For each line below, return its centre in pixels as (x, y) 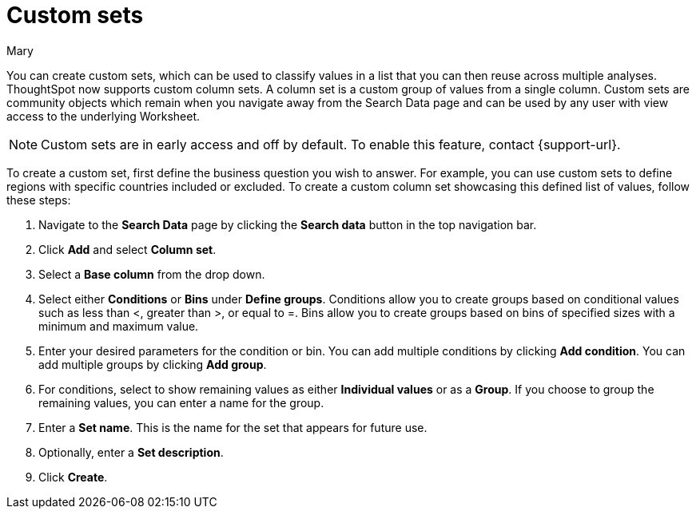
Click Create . (73, 477)
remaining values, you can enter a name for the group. (181, 402)
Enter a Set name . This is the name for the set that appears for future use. (233, 427)
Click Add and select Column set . (127, 249)
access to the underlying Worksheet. (103, 116)
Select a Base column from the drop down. (152, 274)
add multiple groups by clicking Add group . (153, 364)
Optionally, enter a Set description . (131, 452)
